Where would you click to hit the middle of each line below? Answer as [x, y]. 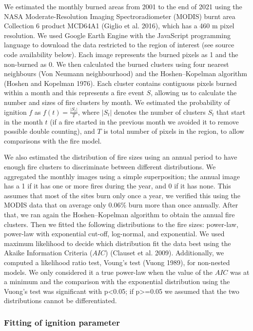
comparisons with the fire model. [53, 140]
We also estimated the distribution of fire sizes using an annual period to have [121, 157]
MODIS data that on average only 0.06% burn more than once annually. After [121, 205]
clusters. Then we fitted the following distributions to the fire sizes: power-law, [121, 224]
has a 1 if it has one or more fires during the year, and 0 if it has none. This [117, 186]
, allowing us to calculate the [194, 93]
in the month [23, 121]
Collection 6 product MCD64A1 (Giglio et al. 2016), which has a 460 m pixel [119, 26]
